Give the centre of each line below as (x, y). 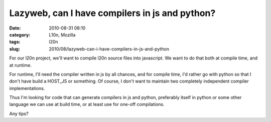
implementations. (27, 88)
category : (20, 34)
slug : (15, 49)
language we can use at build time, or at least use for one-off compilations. (87, 104)
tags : (15, 42)
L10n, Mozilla (62, 34)
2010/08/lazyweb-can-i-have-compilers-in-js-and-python (109, 49)
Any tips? (19, 113)
